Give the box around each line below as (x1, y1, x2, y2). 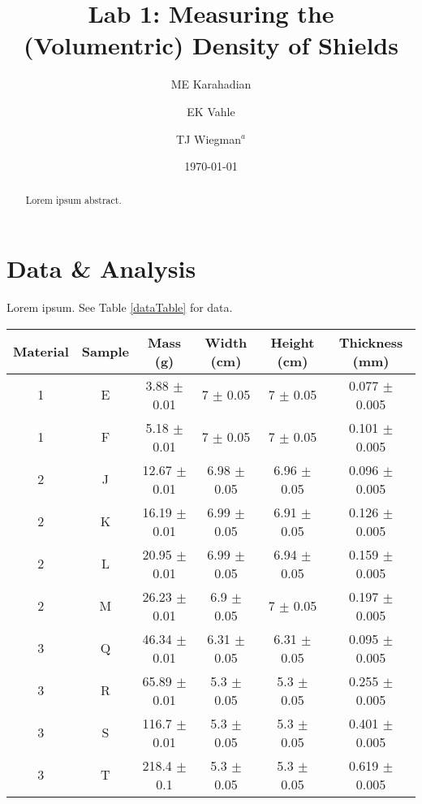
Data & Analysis (6, 252, 196, 285)
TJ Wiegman (176, 130, 241, 147)
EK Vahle (187, 102, 235, 119)
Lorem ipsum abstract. (25, 193, 122, 207)
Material (13, 342, 69, 361)
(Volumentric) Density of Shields (24, 28, 398, 62)
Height (270, 332, 315, 352)
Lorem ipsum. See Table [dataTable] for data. (6, 299, 233, 316)
